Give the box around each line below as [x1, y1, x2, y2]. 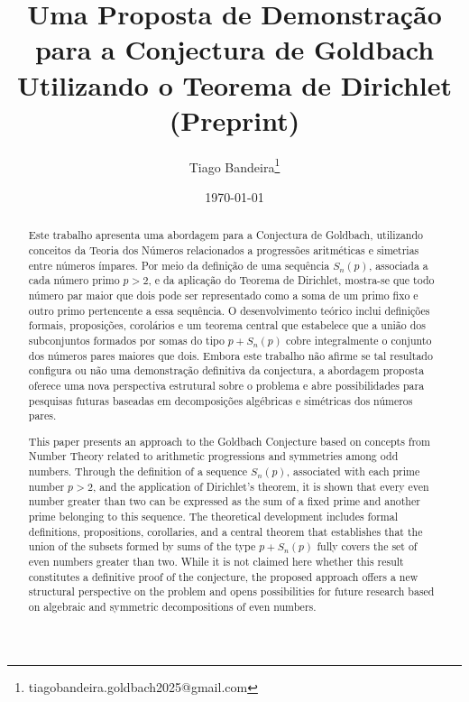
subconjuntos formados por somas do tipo [28, 332, 225, 347]
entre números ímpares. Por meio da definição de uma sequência [28, 257, 330, 272]
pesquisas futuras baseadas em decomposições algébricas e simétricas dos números [28, 393, 413, 408]
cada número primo [28, 272, 120, 288]
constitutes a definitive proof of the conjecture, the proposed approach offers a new [28, 568, 418, 584]
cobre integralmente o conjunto [286, 332, 432, 347]
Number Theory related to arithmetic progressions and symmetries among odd [28, 448, 399, 464]
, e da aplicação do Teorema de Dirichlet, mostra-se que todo [148, 272, 435, 288]
